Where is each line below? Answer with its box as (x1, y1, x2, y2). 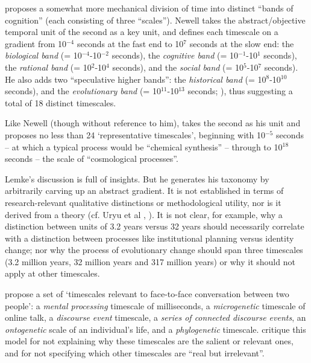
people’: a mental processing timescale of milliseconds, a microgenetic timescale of (5, 299, 306, 312)
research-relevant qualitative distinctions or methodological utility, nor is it (5, 196, 281, 208)
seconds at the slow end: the (189, 37, 294, 50)
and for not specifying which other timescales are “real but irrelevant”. (5, 347, 265, 359)
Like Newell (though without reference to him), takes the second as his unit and (5, 117, 301, 129)
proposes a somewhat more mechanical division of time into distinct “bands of (5, 2, 294, 14)
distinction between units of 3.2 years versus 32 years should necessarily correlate (5, 220, 304, 233)
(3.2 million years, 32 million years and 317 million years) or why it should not (5, 255, 295, 268)
